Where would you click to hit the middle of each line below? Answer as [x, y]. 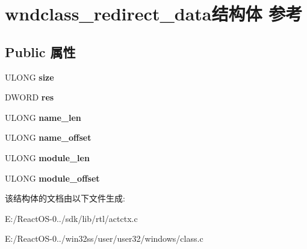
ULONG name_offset [48, 137]
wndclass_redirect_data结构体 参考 [154, 14]
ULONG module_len [47, 157]
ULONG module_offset [52, 178]
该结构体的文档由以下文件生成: [65, 198]
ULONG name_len [43, 117]
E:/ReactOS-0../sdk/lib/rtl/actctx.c [71, 218]
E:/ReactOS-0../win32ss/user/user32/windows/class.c [104, 238]
